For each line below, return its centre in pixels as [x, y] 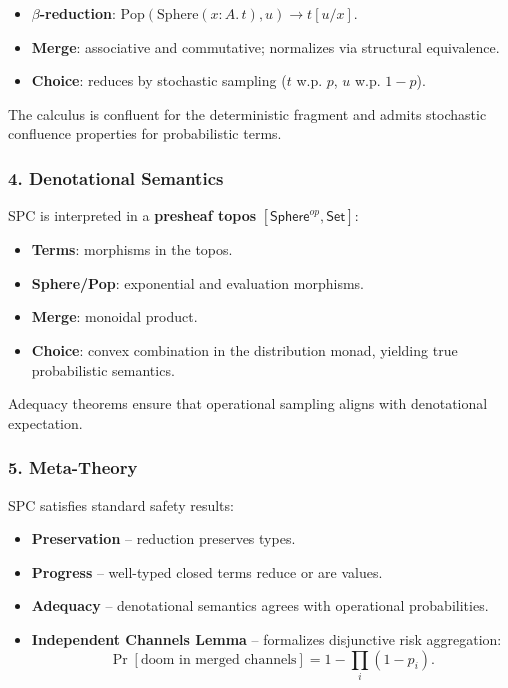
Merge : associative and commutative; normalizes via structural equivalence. [265, 46]
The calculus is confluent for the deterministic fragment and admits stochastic [247, 113]
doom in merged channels [218, 659]
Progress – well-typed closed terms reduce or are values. [207, 571]
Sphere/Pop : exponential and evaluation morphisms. [197, 282]
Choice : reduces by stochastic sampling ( [159, 80]
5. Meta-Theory [73, 467]
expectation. [45, 422]
